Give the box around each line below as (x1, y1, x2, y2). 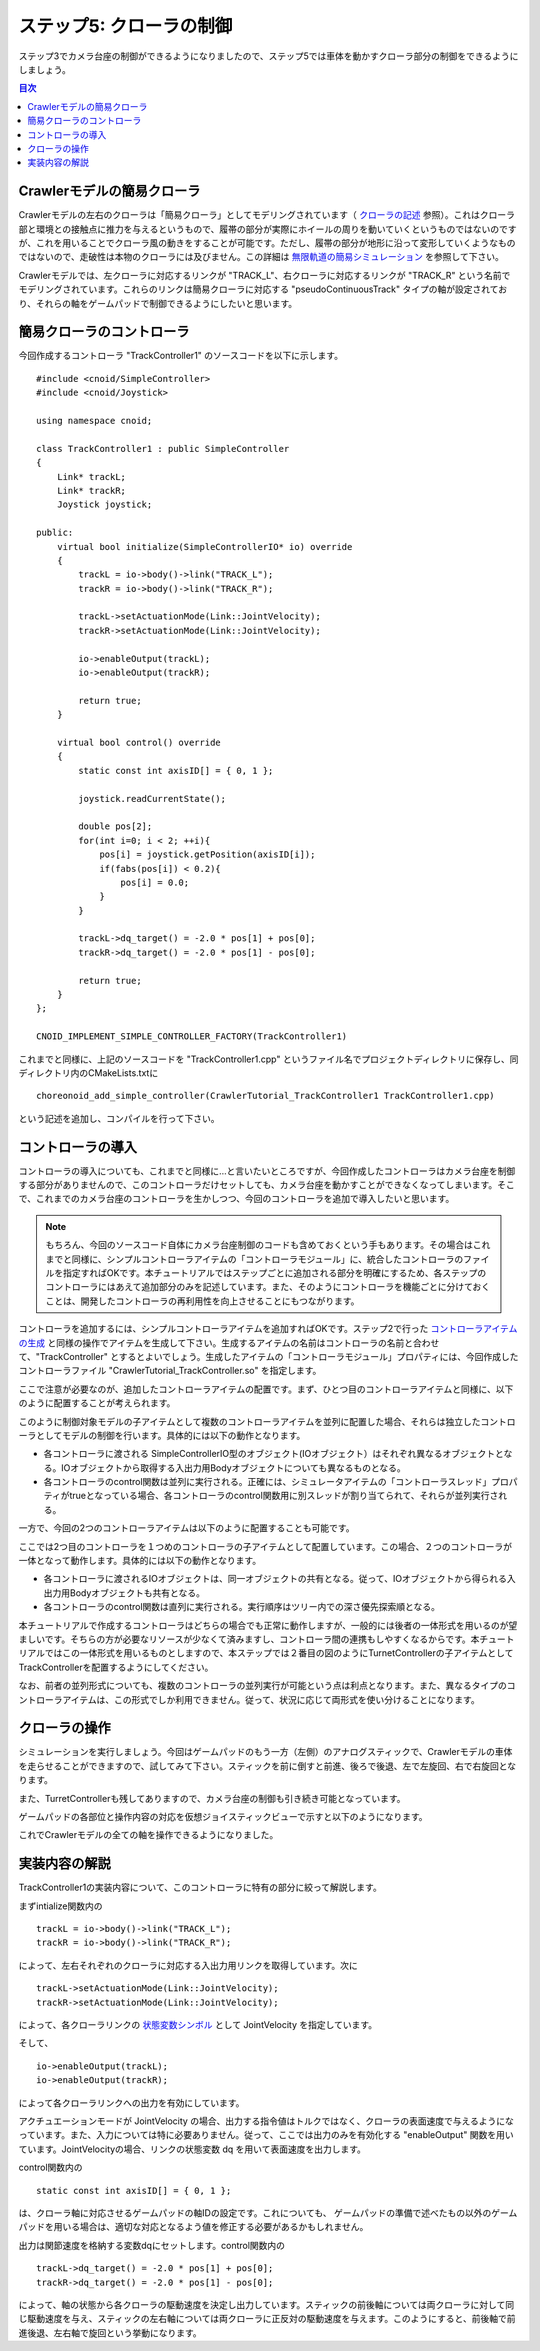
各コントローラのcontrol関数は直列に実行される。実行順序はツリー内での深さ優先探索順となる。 (43, 1601, 440, 1613)
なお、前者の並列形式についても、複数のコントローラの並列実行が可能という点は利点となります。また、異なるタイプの (18, 1680, 507, 1692)
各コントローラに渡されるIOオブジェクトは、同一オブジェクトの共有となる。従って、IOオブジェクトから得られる (43, 1573, 508, 1585)
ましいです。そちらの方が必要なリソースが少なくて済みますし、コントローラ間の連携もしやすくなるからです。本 (18, 1633, 480, 1645)
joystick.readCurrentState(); (78, 793, 227, 804)
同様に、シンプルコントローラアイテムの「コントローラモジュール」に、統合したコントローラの (71, 1253, 464, 1265)
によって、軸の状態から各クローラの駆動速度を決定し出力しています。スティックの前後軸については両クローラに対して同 (18, 2298, 515, 2310)
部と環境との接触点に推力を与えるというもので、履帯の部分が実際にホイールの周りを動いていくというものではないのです (18, 223, 517, 235)
